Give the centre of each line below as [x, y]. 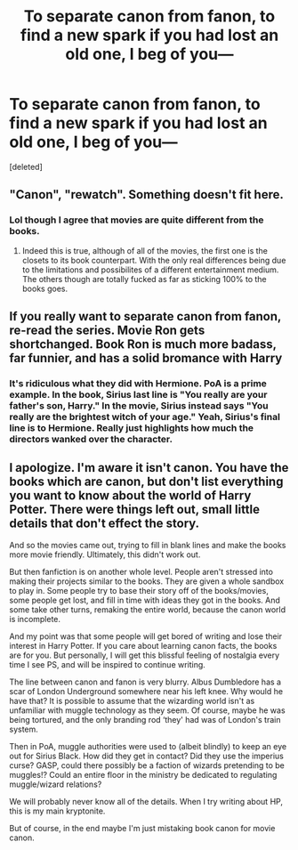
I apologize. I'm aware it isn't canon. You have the [149, 468]
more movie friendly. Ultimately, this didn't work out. [105, 555]
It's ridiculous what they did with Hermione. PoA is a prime [138, 383]
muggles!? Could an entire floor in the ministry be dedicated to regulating [143, 774]
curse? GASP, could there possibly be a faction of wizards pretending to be [147, 765]
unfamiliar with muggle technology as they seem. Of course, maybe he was [148, 710]
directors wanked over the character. [91, 439]
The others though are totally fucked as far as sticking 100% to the [144, 279]
